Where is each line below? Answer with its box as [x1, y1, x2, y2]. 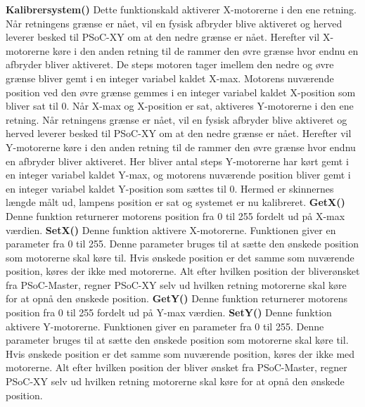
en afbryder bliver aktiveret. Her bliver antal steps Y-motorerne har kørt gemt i [6, 153, 349, 168]
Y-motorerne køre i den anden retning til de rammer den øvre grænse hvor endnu [6, 139, 356, 154]
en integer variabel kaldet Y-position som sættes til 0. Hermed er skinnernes [6, 181, 334, 195]
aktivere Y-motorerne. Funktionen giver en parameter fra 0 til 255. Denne [6, 318, 324, 333]
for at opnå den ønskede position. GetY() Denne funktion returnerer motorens [6, 291, 348, 306]
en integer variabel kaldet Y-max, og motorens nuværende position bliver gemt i [6, 167, 351, 182]
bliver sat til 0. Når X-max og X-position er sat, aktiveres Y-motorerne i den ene [6, 98, 354, 113]
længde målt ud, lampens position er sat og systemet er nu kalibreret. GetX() [6, 195, 345, 209]
